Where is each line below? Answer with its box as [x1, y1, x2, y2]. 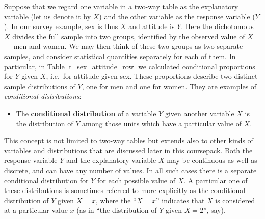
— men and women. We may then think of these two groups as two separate [4, 41, 243, 51]
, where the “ [95, 195, 137, 205]
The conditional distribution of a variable [16, 107, 156, 118]
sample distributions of [4, 80, 75, 91]
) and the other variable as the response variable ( [99, 11, 255, 21]
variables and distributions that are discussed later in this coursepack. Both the [4, 145, 253, 155]
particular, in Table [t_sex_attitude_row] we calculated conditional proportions [4, 61, 255, 71]
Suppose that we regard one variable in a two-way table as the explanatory [4, 1, 238, 11]
